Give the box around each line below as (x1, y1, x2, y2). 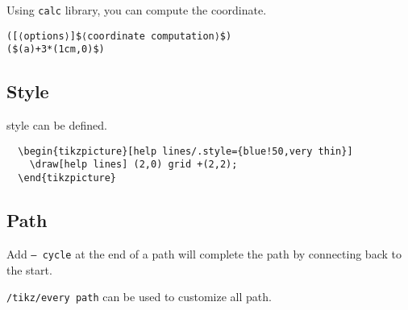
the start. (6, 261, 52, 278)
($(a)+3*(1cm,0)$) (6, 43, 105, 56)
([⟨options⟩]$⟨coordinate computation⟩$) (6, 30, 232, 42)
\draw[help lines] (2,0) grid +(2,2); (29, 159, 238, 171)
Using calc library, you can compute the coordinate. (6, 2, 267, 18)
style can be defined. (6, 117, 107, 134)
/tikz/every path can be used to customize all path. (6, 288, 272, 305)
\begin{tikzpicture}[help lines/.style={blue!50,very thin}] (18, 145, 353, 157)
